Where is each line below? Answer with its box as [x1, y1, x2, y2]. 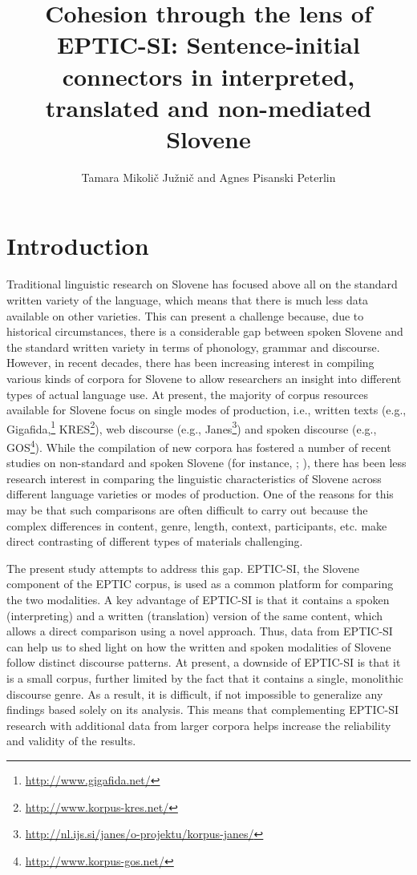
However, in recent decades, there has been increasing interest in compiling [6, 354, 374, 371]
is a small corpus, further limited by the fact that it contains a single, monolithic [6, 669, 403, 686]
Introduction [6, 229, 149, 262]
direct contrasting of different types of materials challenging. [6, 533, 303, 550]
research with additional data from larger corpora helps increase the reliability [6, 716, 391, 733]
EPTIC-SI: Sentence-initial [57, 28, 360, 61]
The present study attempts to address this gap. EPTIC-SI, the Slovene [6, 559, 359, 576]
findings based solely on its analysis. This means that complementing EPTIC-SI [6, 701, 399, 718]
